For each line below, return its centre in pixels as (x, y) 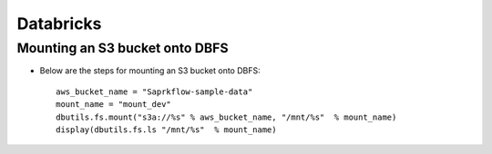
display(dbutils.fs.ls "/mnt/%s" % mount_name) (166, 130)
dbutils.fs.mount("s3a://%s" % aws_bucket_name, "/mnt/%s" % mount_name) (226, 117)
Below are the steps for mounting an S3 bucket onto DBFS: (150, 71)
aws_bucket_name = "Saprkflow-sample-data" (154, 91)
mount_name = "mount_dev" (114, 105)
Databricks (59, 24)
